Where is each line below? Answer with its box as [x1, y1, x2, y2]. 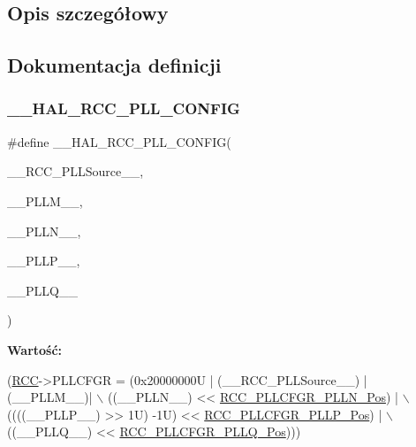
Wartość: [7, 340, 63, 358]
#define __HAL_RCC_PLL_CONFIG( [7, 132, 231, 150]
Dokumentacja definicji [7, 51, 222, 79]
